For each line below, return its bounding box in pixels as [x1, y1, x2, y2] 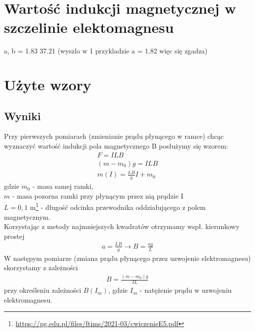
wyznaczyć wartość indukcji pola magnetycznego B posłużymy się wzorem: [4, 141, 229, 151]
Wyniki [4, 108, 41, 123]
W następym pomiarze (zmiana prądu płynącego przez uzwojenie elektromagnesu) [4, 253, 251, 263]
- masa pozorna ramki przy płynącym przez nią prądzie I [12, 190, 183, 201]
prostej [4, 230, 25, 241]
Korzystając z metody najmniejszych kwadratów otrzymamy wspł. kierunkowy [4, 221, 240, 231]
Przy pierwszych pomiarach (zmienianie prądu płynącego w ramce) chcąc [4, 131, 224, 141]
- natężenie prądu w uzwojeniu [140, 285, 232, 295]
